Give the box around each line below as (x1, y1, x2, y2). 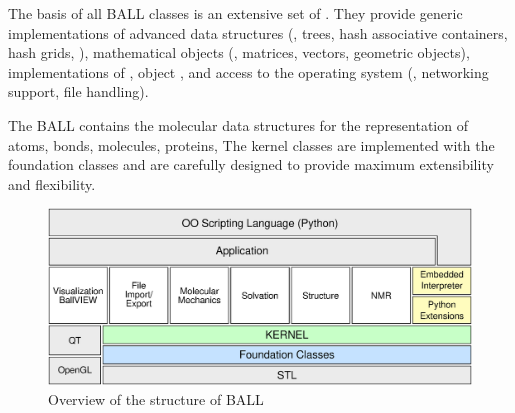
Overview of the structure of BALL (48, 388, 264, 409)
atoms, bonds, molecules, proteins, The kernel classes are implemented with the (8, 134, 495, 155)
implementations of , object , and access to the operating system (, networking (8, 61, 489, 82)
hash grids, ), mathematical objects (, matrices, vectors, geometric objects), (8, 42, 470, 63)
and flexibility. (8, 173, 96, 194)
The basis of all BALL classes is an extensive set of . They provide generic (8, 3, 463, 23)
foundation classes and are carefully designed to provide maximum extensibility (8, 154, 494, 175)
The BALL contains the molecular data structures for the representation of (8, 114, 468, 135)
